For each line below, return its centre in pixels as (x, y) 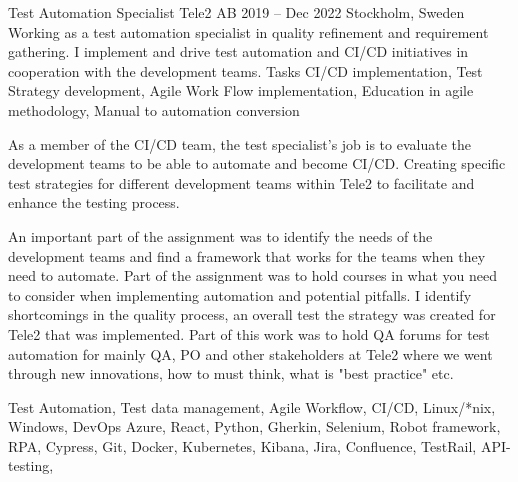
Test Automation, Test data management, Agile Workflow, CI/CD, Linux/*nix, (252, 406)
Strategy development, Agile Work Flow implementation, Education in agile (241, 90)
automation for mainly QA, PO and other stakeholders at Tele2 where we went (250, 353)
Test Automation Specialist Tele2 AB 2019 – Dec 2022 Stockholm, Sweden (236, 12)
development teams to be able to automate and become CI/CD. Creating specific (257, 163)
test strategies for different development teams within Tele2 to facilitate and (241, 182)
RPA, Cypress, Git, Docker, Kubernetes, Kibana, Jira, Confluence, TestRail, (242, 445)
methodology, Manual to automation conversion (154, 109)
